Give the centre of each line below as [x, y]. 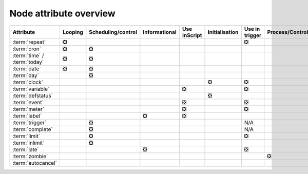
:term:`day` [26, 75]
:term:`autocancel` [35, 163]
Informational [160, 32]
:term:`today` [28, 62]
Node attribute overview [62, 13]
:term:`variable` [31, 89]
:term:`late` [26, 149]
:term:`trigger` [30, 122]
